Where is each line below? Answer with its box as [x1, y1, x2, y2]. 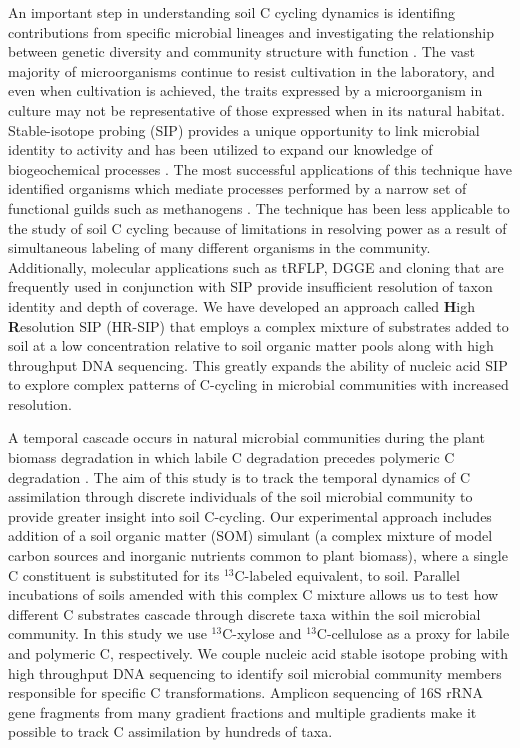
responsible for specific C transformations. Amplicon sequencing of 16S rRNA [8, 682, 483, 703]
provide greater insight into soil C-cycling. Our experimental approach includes [8, 505, 492, 526]
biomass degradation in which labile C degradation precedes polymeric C [8, 447, 455, 468]
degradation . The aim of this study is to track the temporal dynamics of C [8, 466, 471, 487]
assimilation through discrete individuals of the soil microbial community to [8, 486, 473, 507]
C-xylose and [222, 623, 302, 644]
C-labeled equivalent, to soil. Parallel [234, 564, 460, 585]
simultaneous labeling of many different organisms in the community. [8, 237, 431, 258]
